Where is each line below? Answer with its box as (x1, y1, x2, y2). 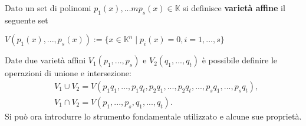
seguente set (5, 13, 48, 26)
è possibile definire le (202, 54, 278, 66)
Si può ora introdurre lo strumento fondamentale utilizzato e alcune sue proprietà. (5, 110, 302, 122)
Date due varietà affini (5, 54, 86, 66)
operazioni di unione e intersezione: (5, 67, 131, 79)
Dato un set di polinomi (5, 2, 91, 13)
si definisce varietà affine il (183, 2, 285, 13)
